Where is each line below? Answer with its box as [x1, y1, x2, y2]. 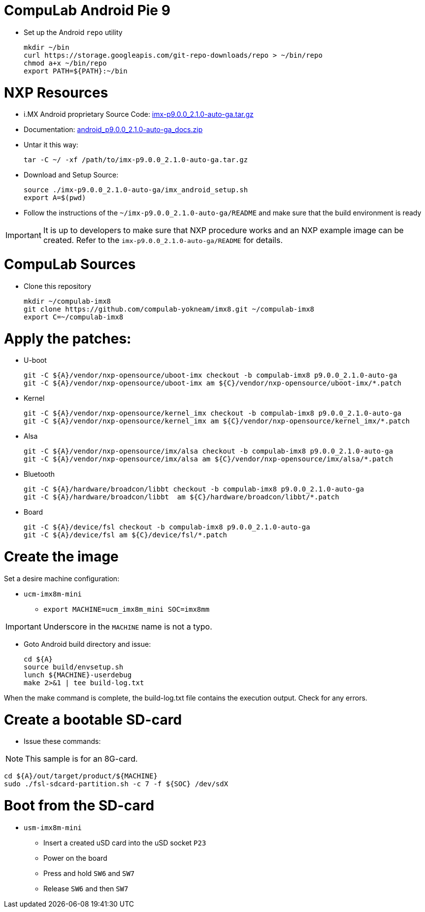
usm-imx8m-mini [24, 823, 82, 832]
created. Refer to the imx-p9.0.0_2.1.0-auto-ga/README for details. [43, 235, 283, 246]
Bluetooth [24, 470, 55, 479]
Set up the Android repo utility [24, 28, 123, 36]
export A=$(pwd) [24, 194, 86, 202]
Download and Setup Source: [24, 171, 119, 179]
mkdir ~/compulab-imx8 [24, 297, 111, 305]
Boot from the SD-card [4, 797, 155, 814]
